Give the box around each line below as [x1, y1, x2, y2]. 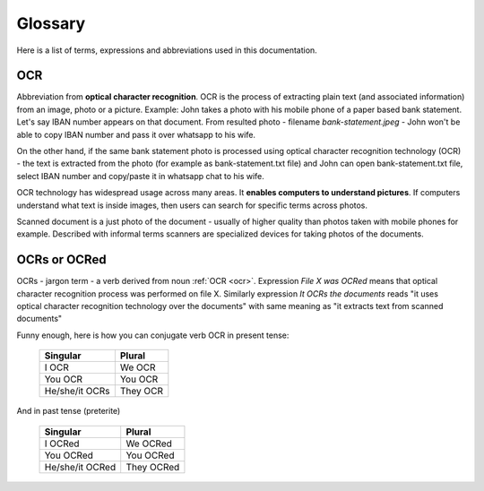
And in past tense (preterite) [16, 406, 121, 417]
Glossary [16, 13, 86, 33]
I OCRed [44, 437, 80, 450]
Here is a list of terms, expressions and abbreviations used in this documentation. [16, 45, 317, 56]
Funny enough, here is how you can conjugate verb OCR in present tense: [16, 330, 290, 340]
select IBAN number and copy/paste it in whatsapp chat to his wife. [16, 170, 264, 181]
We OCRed [125, 437, 172, 450]
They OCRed [125, 461, 180, 473]
